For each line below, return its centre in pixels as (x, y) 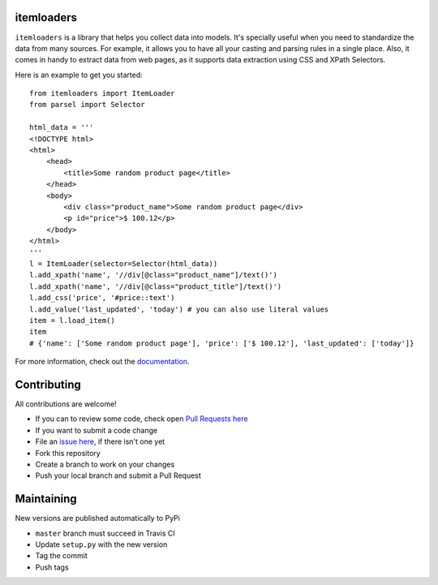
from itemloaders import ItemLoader (102, 94)
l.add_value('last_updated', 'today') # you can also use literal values (179, 309)
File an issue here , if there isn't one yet (100, 441)
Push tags (52, 567)
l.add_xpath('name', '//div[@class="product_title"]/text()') (156, 286)
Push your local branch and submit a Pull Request (118, 475)
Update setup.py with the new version (101, 544)
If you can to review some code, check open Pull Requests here (142, 419)
